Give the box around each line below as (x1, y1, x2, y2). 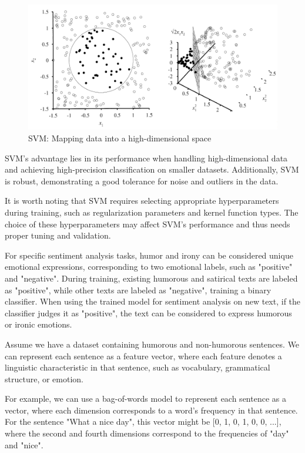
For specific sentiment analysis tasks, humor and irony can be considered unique (5, 249, 293, 261)
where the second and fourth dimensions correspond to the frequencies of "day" (5, 427, 289, 439)
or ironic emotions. (5, 318, 72, 330)
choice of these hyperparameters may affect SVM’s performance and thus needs (5, 217, 290, 230)
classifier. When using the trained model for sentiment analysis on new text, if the (5, 295, 301, 307)
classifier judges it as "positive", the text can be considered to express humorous (5, 306, 292, 319)
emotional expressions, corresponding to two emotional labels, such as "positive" (5, 260, 293, 273)
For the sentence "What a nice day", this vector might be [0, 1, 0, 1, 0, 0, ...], (5, 415, 281, 428)
